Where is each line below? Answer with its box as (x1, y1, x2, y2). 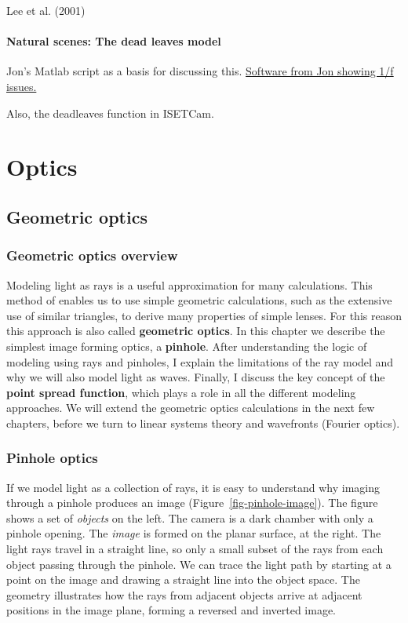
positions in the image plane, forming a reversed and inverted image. (6, 602, 336, 618)
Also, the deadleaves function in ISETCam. (6, 104, 214, 121)
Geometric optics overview (6, 246, 178, 265)
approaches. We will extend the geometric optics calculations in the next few (6, 399, 375, 416)
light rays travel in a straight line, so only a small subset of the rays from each (6, 541, 384, 557)
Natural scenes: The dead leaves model (6, 33, 221, 49)
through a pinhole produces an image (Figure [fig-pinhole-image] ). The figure (6, 494, 378, 511)
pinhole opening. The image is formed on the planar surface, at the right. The (6, 525, 381, 541)
